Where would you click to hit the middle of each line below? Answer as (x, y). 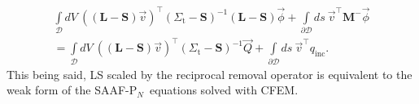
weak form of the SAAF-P (72, 90)
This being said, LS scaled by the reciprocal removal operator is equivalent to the (209, 74)
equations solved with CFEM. (224, 90)
